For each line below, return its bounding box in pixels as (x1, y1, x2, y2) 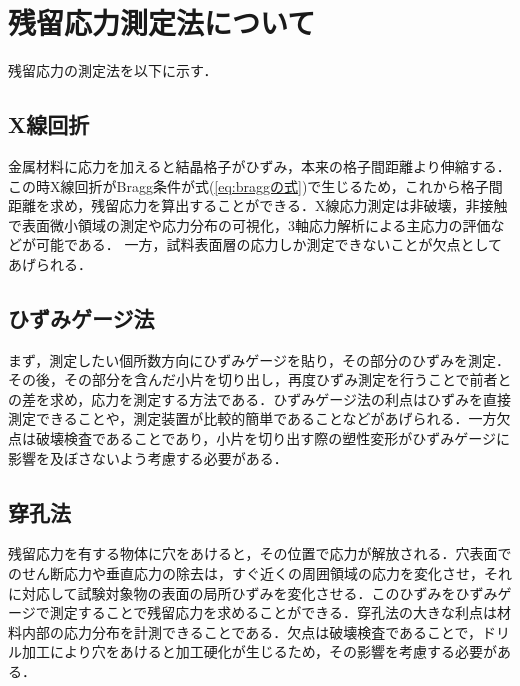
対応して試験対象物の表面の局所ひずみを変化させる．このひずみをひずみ (21, 582, 498, 603)
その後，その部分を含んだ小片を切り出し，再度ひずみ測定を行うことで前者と (8, 369, 512, 390)
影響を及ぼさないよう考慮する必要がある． (8, 447, 288, 468)
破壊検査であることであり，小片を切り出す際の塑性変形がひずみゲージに (35, 428, 511, 449)
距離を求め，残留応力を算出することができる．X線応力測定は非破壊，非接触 (8, 195, 508, 216)
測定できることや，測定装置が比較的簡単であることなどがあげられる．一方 (8, 408, 497, 429)
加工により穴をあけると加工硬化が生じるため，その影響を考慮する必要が (21, 641, 498, 662)
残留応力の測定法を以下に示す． (8, 60, 218, 81)
